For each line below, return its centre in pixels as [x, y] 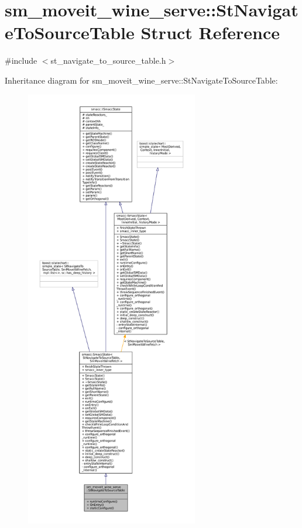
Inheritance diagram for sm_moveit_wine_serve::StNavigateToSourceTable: [141, 80]
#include [21, 61]
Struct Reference [210, 32]
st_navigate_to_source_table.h [108, 61]
